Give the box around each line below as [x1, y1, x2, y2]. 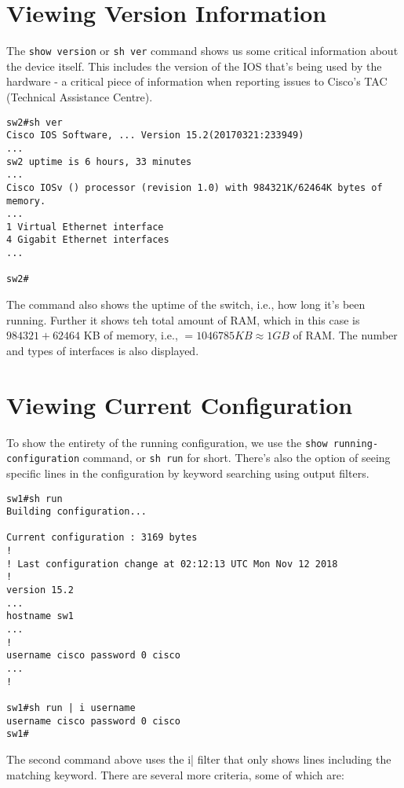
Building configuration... [6, 506, 147, 518]
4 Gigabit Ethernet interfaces [6, 234, 169, 246]
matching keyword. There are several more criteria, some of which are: [6, 766, 344, 783]
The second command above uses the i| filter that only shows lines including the [6, 750, 391, 767]
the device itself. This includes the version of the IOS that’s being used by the [6, 57, 382, 74]
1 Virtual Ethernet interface [6, 221, 164, 233]
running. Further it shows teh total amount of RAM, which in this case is [6, 311, 360, 328]
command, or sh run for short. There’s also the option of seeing [82, 449, 391, 466]
